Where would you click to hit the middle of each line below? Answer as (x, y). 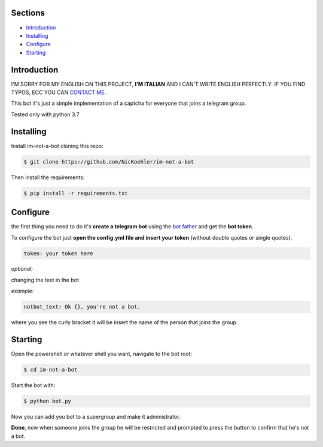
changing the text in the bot (45, 280)
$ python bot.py (48, 401)
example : (22, 291)
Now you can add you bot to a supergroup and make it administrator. (96, 417)
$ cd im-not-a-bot (51, 370)
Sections (28, 13)
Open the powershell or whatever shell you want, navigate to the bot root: (102, 354)
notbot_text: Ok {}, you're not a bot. (82, 307)
